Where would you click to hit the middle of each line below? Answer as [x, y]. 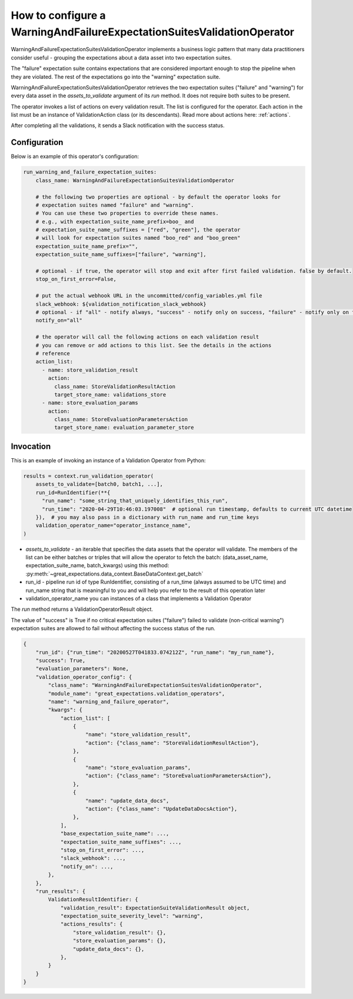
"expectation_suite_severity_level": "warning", [132, 916]
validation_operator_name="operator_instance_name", [113, 525]
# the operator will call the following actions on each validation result [147, 337]
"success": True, [61, 660]
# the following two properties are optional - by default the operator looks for [158, 197]
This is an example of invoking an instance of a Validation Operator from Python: [108, 460]
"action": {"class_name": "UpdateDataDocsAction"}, [161, 809]
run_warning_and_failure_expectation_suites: [90, 172]
